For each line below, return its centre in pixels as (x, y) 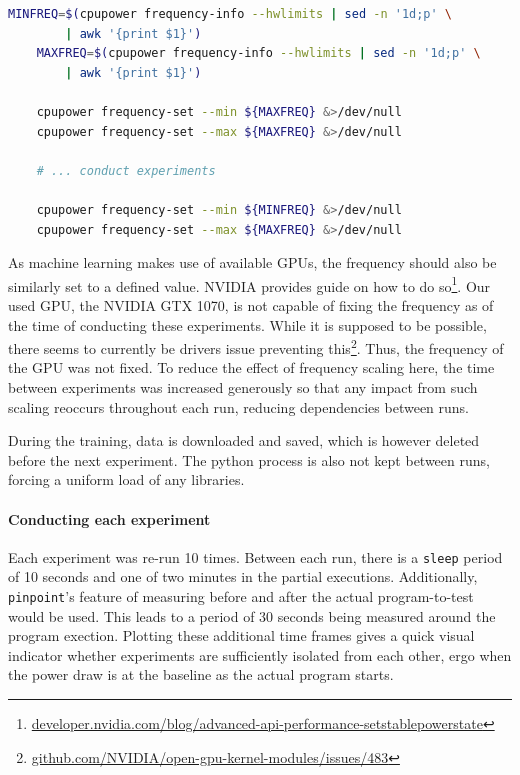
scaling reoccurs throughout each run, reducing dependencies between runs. (239, 406)
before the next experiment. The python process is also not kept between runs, (249, 459)
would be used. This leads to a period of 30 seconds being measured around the (252, 615)
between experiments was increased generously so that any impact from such (243, 387)
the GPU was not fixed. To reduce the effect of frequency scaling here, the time (251, 367)
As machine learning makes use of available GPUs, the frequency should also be (252, 262)
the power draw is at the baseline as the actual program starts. (201, 674)
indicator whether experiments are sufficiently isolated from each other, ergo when (260, 654)
